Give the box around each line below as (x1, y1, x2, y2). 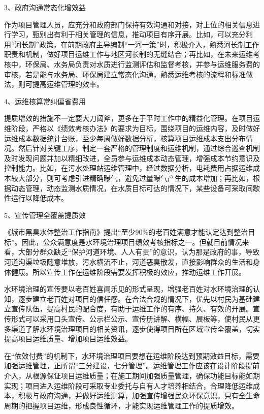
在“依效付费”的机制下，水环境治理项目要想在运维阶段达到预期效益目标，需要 (4, 350, 260, 361)
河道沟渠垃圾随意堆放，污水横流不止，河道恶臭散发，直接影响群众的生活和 (4, 257, 253, 267)
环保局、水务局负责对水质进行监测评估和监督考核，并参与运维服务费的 (25, 58, 260, 69)
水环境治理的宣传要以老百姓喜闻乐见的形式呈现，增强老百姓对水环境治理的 (4, 283, 253, 294)
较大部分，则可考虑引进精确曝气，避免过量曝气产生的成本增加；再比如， (11, 172, 253, 183)
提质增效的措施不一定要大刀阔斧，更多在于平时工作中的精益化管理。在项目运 (4, 113, 260, 123)
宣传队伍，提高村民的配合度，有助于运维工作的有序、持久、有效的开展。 (11, 303, 253, 314)
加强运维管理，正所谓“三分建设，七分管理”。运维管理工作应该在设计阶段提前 (4, 360, 260, 371)
